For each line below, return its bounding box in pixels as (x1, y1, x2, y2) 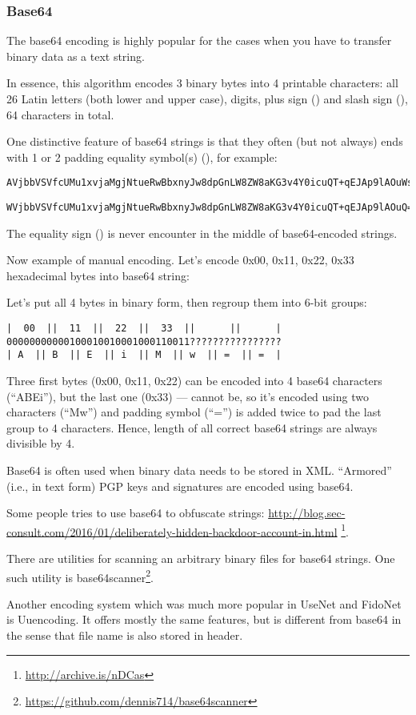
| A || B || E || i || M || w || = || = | (6, 349, 282, 361)
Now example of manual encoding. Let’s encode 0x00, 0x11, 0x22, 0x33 (6, 251, 354, 268)
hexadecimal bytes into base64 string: (6, 267, 190, 283)
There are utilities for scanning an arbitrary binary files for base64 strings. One (6, 550, 395, 567)
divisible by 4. (6, 435, 75, 452)
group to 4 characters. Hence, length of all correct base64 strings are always (6, 419, 378, 436)
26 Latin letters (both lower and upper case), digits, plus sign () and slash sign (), (6, 90, 408, 106)
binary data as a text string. (6, 47, 145, 64)
